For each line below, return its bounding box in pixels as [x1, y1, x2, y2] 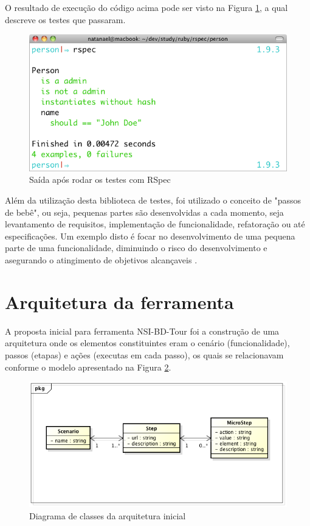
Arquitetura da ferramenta [5, 289, 234, 314]
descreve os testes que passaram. [5, 13, 126, 26]
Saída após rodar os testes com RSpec [29, 173, 171, 186]
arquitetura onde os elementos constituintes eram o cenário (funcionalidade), [5, 336, 290, 349]
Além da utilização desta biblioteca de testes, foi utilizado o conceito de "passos [5, 194, 301, 207]
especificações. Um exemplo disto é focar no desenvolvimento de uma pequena [5, 229, 295, 242]
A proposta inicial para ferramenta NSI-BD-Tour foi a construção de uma [5, 324, 280, 337]
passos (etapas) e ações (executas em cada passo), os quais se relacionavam [5, 348, 284, 361]
